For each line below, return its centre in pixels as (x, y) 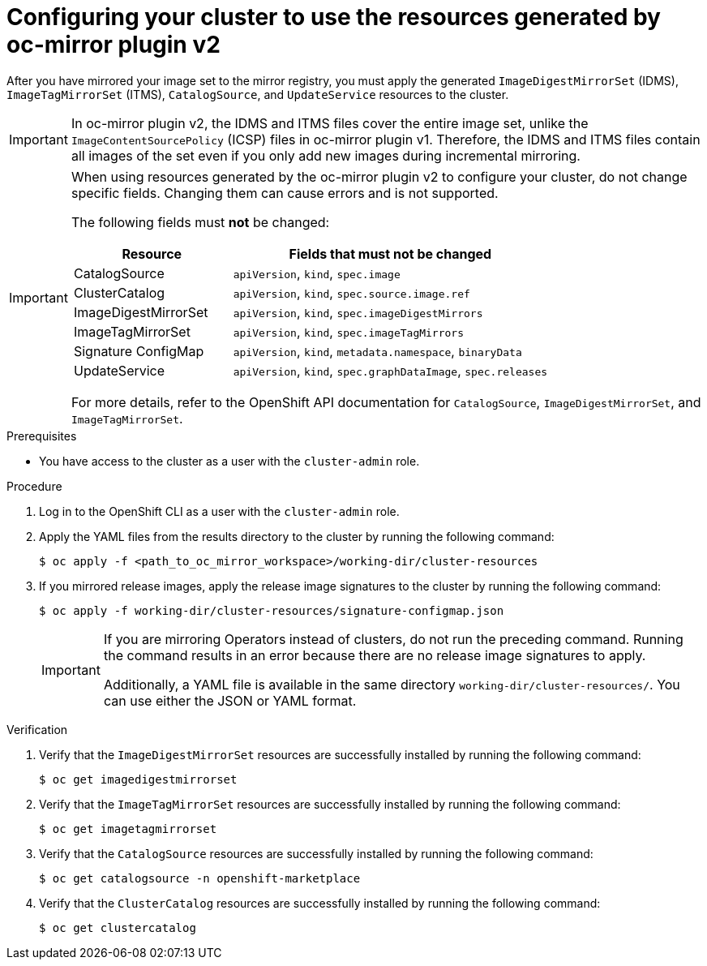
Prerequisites (42, 436)
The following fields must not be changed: (200, 222)
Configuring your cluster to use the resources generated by (334, 17)
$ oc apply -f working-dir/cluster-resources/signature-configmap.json (272, 610)
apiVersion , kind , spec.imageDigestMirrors (358, 312)
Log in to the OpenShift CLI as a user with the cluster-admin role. (219, 511)
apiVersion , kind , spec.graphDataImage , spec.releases (390, 370)
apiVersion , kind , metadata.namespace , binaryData (377, 351)
